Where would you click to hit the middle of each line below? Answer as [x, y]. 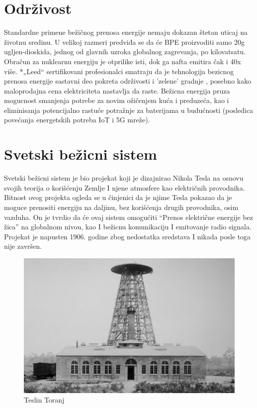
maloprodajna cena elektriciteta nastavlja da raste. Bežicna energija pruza [117, 90]
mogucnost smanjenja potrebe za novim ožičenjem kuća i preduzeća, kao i [117, 100]
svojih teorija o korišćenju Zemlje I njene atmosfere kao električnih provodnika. [125, 187]
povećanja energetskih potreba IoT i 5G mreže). [77, 120]
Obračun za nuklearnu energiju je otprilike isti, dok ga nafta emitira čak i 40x [123, 61]
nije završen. [23, 246]
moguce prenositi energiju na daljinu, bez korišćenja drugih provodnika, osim [121, 207]
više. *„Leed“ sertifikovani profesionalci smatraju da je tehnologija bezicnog [119, 71]
